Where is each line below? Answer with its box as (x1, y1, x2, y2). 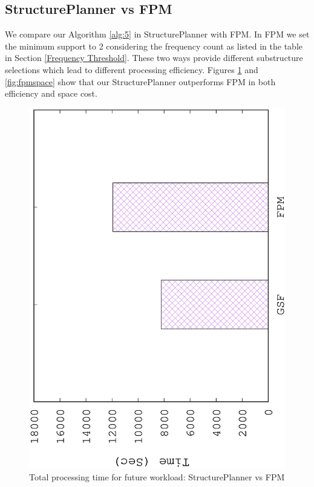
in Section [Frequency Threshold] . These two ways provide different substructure (5, 51, 303, 64)
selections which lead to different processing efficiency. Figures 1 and (5, 63, 258, 76)
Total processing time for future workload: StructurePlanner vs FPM (29, 470, 285, 483)
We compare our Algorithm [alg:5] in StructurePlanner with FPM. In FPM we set (5, 28, 310, 40)
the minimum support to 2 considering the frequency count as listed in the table (5, 39, 303, 52)
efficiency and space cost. (5, 87, 97, 100)
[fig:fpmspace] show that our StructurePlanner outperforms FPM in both (5, 75, 276, 88)
